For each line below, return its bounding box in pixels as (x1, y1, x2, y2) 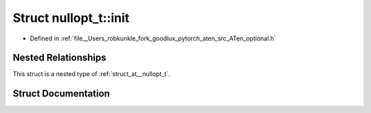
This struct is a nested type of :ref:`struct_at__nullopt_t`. (12, 70, 170, 78)
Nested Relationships (12, 52, 106, 64)
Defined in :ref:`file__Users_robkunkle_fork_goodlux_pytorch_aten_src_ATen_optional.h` (30, 34, 276, 42)
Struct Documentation (12, 88, 110, 99)
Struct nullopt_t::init (12, 10, 130, 25)
